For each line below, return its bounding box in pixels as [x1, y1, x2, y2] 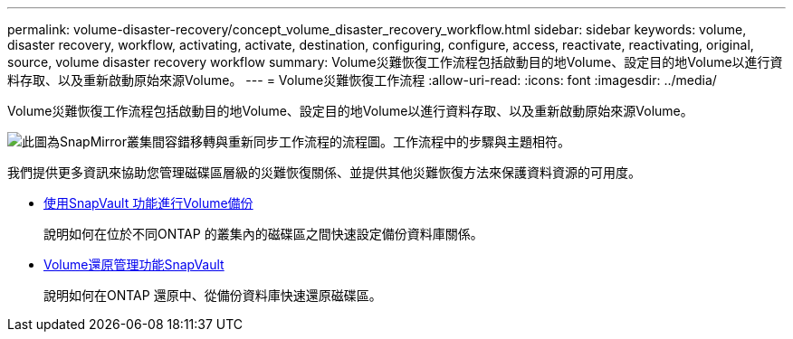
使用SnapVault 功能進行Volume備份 [43, 195, 253, 211]
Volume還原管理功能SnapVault [43, 257, 225, 272]
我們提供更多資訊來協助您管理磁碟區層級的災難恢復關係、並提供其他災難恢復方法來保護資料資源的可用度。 [7, 165, 641, 180]
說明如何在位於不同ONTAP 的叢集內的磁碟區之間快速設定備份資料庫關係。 [43, 226, 483, 241]
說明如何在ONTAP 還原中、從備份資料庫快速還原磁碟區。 [43, 287, 382, 303]
